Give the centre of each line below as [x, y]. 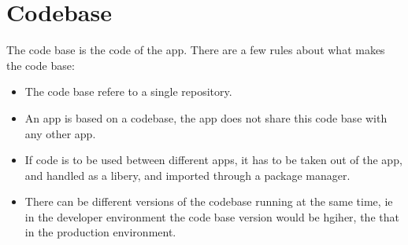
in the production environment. [100, 232]
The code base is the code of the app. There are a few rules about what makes [196, 50]
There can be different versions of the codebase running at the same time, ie [209, 201]
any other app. [60, 133]
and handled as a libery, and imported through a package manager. [187, 175]
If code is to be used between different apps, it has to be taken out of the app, [213, 160]
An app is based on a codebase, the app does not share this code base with [206, 117]
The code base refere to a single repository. [128, 91]
